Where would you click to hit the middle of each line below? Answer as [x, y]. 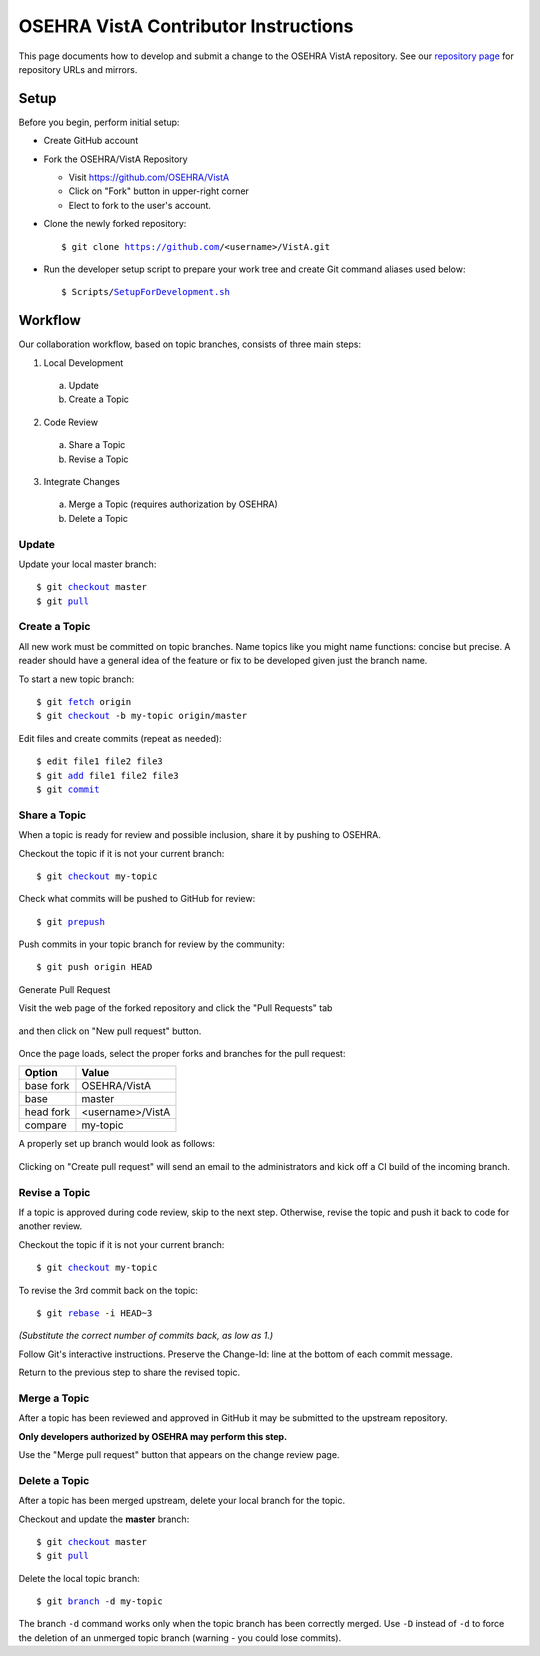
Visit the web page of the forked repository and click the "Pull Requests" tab [175, 1008]
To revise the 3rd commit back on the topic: [108, 1290]
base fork [47, 1086]
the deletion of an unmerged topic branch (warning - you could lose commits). [180, 1637]
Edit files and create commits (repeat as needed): [120, 738]
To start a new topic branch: [76, 679]
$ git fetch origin [84, 702]
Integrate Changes [81, 481]
